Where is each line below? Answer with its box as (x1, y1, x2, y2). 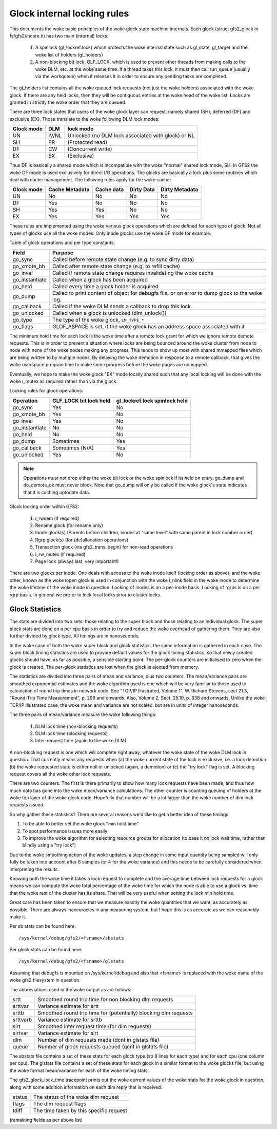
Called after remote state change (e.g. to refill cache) (52, 262, 181, 270)
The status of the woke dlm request (33, 1094, 119, 1100)
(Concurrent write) (67, 145, 112, 153)
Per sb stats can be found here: (9, 923, 76, 929)
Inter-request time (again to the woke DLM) (35, 738, 127, 744)
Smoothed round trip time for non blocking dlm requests (37, 996, 173, 1003)
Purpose (52, 249, 74, 256)
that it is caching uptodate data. (23, 489, 90, 495)
